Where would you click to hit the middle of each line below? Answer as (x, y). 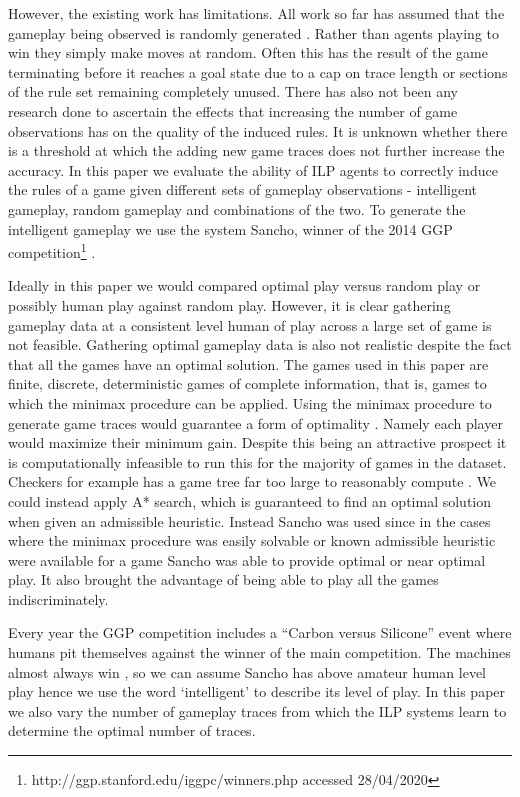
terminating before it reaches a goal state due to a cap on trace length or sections (258, 71)
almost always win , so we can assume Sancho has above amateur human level (247, 671)
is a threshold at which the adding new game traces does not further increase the (256, 150)
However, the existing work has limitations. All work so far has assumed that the (256, 13)
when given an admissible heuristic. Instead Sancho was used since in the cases (249, 520)
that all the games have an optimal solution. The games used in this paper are (248, 363)
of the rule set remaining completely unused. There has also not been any (233, 91)
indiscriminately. (58, 598)
